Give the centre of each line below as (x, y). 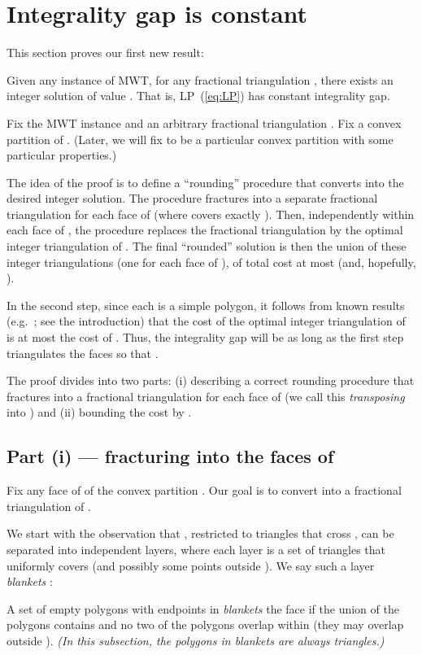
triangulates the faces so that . (83, 353)
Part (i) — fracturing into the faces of (170, 456)
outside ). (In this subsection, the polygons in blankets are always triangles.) (196, 640)
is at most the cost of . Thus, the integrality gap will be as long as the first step (205, 337)
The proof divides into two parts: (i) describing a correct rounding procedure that (211, 380)
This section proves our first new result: (105, 52)
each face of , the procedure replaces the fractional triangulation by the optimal (205, 230)
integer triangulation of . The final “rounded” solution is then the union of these (207, 246)
